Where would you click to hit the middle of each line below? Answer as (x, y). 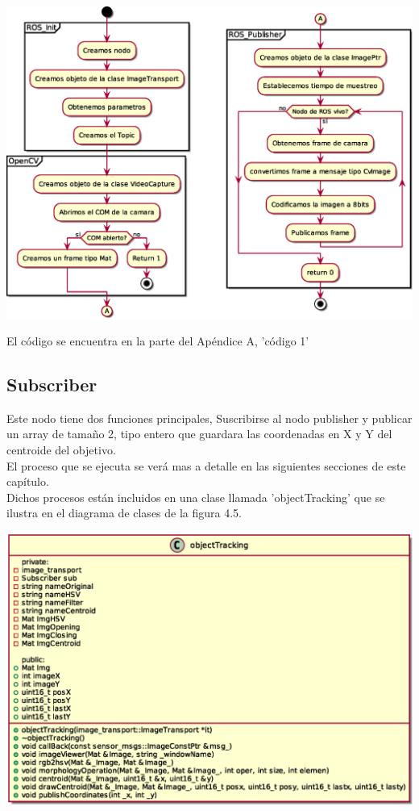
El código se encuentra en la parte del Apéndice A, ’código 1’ (158, 340)
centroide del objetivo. (61, 449)
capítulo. (28, 481)
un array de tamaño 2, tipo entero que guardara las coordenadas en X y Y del (199, 434)
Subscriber (52, 384)
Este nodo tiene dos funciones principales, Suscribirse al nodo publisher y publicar (209, 418)
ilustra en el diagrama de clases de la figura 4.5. (124, 513)
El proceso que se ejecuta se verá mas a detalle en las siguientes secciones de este (206, 465)
